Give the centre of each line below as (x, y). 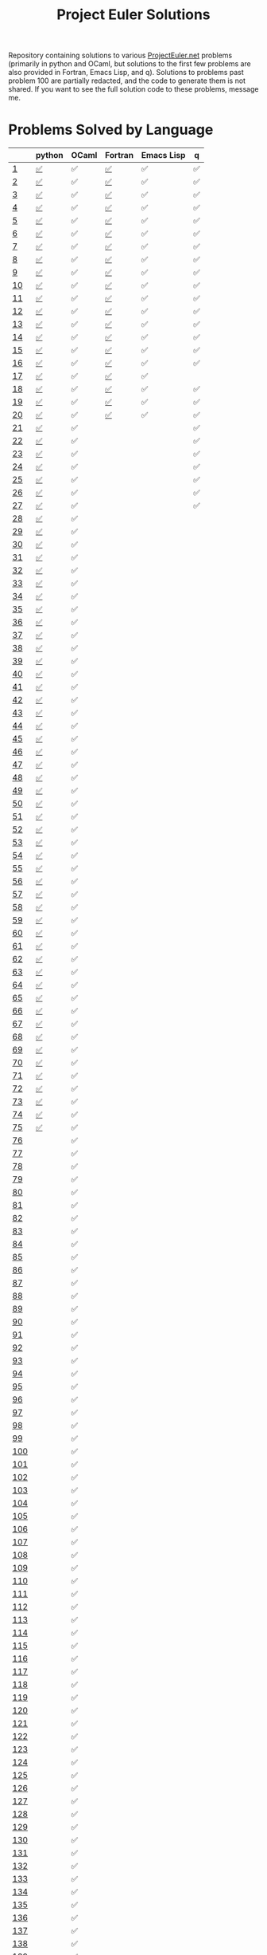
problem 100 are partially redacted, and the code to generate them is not (127, 81)
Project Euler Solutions (133, 15)
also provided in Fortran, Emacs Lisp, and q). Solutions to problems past (126, 73)
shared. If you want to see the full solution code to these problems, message (133, 89)
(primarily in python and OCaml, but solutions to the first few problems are (130, 64)
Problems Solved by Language (111, 130)
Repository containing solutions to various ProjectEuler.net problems (120, 55)
